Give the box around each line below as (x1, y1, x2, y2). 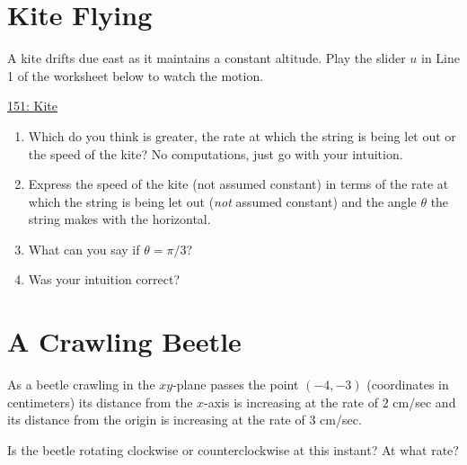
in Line (421, 49, 461, 67)
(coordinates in (366, 375, 449, 394)
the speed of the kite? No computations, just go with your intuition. (28, 144, 403, 163)
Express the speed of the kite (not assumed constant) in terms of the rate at (28, 174, 449, 193)
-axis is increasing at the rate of (204, 392, 379, 411)
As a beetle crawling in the (7, 375, 155, 394)
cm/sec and (392, 392, 456, 411)
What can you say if (28, 239, 140, 258)
